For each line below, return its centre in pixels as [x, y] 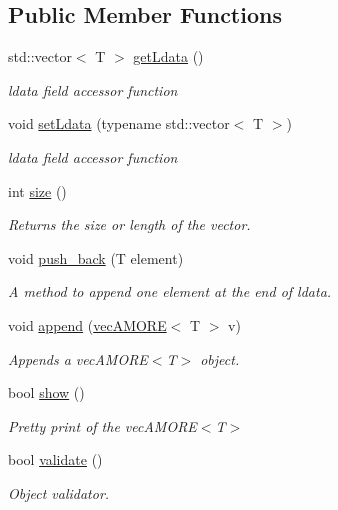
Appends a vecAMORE [78, 358]
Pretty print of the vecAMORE [102, 425]
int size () [37, 190]
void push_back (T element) [96, 257]
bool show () [46, 392]
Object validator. [59, 492]
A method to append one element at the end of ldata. [170, 291]
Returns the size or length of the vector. [129, 224]
